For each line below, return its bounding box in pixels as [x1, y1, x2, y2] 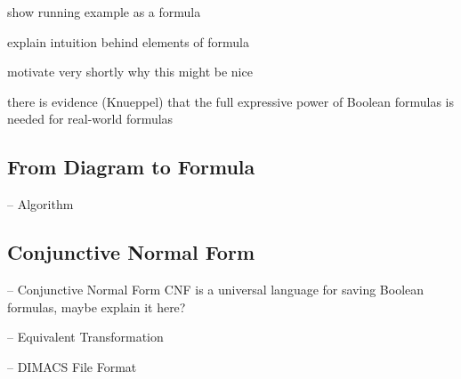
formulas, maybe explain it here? [7, 297, 186, 316]
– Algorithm [7, 195, 74, 214]
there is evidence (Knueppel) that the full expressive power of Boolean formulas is [7, 92, 454, 110]
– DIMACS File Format [7, 357, 137, 375]
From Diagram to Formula [7, 153, 255, 181]
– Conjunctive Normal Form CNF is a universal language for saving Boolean [7, 279, 425, 298]
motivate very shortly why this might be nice [7, 62, 253, 81]
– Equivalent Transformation [7, 327, 164, 346]
